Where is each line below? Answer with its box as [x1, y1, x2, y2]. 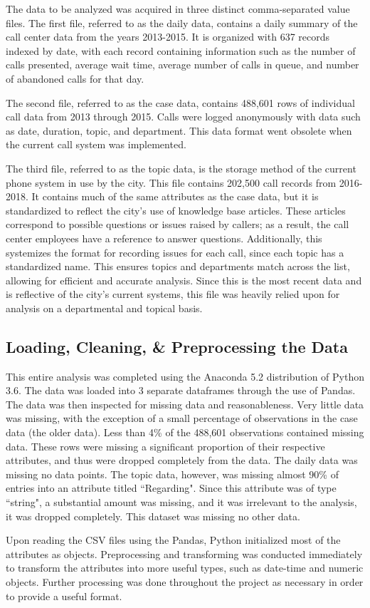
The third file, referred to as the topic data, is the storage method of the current [6, 160, 356, 175]
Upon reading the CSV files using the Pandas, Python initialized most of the [6, 532, 341, 547]
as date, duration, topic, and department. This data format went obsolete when [6, 123, 352, 138]
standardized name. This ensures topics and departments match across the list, [6, 259, 350, 274]
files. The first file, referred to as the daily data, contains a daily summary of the [6, 15, 358, 30]
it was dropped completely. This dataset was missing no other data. [6, 508, 300, 523]
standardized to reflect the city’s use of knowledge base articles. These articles [6, 202, 346, 217]
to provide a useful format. [6, 588, 122, 603]
